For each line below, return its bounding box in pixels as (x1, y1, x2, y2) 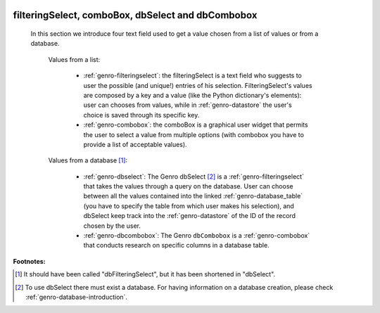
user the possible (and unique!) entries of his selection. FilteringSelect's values (83, 81, 312, 89)
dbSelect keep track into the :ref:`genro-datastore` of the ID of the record (83, 212, 296, 220)
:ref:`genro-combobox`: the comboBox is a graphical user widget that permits (83, 120, 309, 129)
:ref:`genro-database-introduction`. (25, 293, 128, 301)
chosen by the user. (83, 222, 141, 230)
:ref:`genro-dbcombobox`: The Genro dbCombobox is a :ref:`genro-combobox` (83, 231, 310, 240)
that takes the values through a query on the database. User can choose (83, 182, 293, 191)
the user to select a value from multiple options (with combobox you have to (83, 130, 304, 139)
